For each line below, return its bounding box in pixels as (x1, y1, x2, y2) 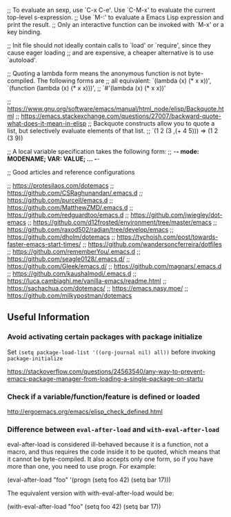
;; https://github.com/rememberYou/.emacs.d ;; (7, 248, 141, 255)
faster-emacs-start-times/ (7, 240, 81, 248)
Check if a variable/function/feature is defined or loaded (7, 391, 200, 401)
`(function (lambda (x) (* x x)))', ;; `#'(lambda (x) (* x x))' (7, 84, 166, 92)
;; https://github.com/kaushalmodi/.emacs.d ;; (7, 269, 137, 277)
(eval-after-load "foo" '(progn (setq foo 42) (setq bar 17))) (7, 476, 171, 484)
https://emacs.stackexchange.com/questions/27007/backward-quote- (20, 112, 222, 120)
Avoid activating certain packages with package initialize (7, 332, 203, 342)
